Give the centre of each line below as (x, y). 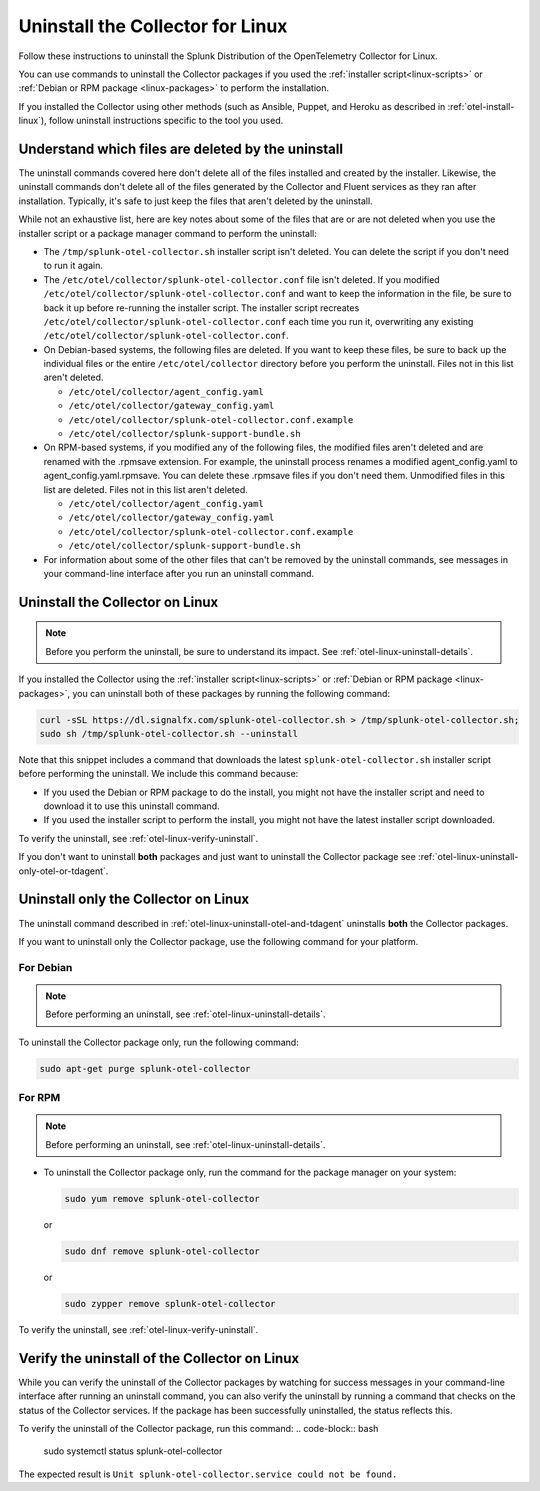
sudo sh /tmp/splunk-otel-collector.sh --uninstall (169, 733)
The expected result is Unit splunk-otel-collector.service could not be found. (208, 1474)
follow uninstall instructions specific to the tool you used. (166, 121)
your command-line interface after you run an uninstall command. (179, 573)
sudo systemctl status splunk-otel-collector (133, 1451)
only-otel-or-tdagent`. (63, 871)
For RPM (39, 1097)
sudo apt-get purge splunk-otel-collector (145, 1068)
